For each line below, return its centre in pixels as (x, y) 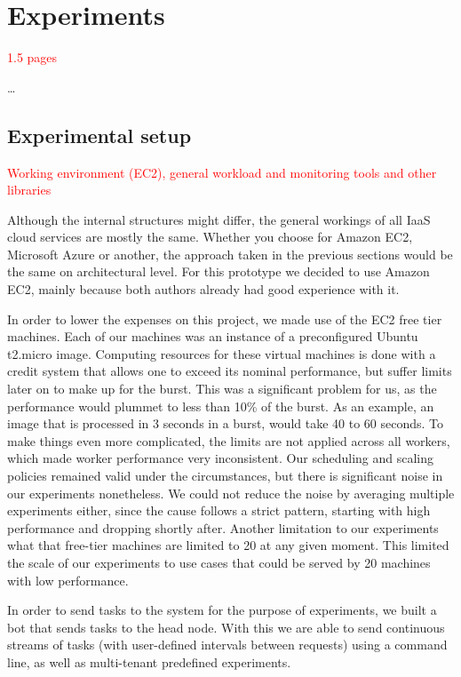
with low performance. (68, 580)
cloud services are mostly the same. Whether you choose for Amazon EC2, (210, 237)
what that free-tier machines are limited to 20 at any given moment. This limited (228, 545)
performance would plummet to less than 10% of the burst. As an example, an (221, 406)
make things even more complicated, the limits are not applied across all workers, (229, 440)
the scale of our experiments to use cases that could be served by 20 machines (219, 562)
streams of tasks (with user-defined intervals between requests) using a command (227, 645)
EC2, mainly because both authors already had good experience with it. (203, 289)
